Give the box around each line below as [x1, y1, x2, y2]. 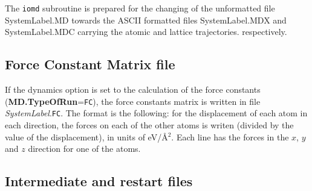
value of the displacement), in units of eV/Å [5, 130, 168, 143]
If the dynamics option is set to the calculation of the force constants [5, 83, 261, 96]
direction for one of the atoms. [28, 142, 141, 155]
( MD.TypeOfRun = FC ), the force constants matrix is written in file [5, 95, 261, 107]
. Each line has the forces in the [171, 130, 289, 143]
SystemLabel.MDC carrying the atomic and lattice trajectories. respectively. [5, 25, 287, 38]
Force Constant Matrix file [5, 55, 175, 74]
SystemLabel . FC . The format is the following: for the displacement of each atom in [5, 107, 308, 119]
